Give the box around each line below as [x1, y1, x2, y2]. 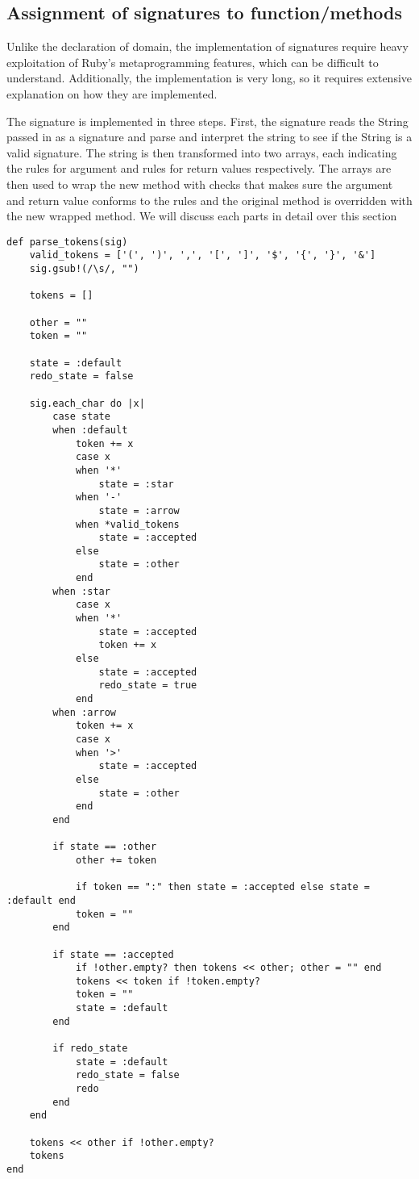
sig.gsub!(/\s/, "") [29, 263, 139, 275]
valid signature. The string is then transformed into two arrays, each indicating [6, 144, 397, 161]
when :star [52, 585, 110, 597]
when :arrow [52, 706, 117, 718]
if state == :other [52, 841, 157, 853]
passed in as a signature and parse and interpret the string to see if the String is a [6, 128, 413, 145]
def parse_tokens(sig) [6, 236, 128, 248]
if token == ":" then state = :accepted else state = [75, 881, 371, 893]
